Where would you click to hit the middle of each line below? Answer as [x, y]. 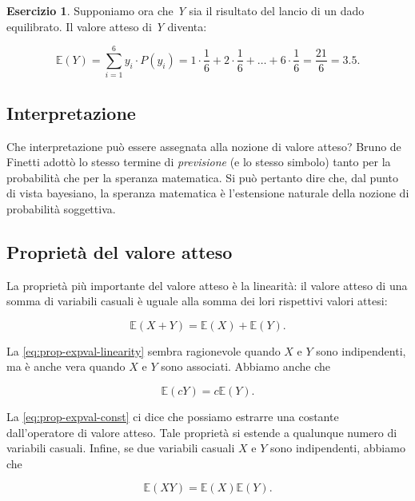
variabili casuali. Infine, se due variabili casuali [121, 448]
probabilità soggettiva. [61, 208]
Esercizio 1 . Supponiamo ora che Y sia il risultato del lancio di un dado [186, 10]
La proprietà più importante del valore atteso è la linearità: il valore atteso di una [207, 285]
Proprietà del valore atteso [120, 251]
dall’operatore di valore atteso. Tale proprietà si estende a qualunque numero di [202, 432]
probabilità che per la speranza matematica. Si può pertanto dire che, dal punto [202, 177]
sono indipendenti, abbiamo [338, 448]
